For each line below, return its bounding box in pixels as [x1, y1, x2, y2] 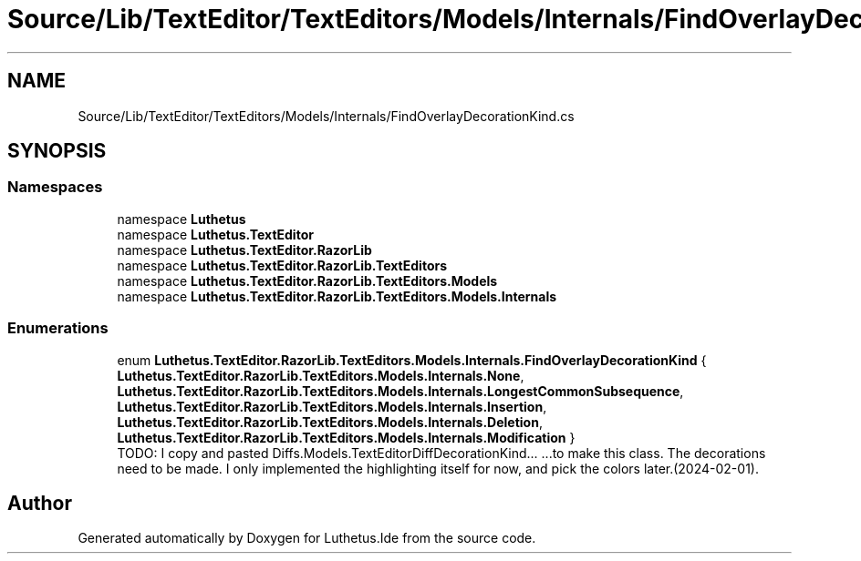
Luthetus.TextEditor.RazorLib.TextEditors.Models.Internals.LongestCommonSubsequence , [117, 382, 684, 399]
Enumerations [7, 319, 109, 338]
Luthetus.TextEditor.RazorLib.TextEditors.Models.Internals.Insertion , [117, 398, 547, 414]
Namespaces [7, 178, 103, 197]
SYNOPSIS [7, 139, 107, 163]
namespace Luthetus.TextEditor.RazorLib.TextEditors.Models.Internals [117, 288, 557, 304]
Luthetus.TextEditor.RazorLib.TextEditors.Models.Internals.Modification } [117, 429, 576, 445]
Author [7, 491, 72, 515]
